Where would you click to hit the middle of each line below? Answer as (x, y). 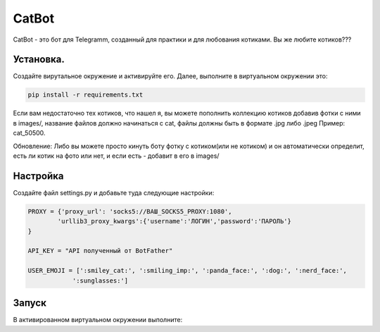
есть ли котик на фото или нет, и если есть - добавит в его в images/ (116, 156)
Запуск (30, 303)
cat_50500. (29, 133)
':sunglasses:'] (100, 281)
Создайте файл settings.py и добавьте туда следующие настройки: (114, 192)
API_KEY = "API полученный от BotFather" (100, 251)
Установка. (39, 60)
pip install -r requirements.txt (85, 95)
